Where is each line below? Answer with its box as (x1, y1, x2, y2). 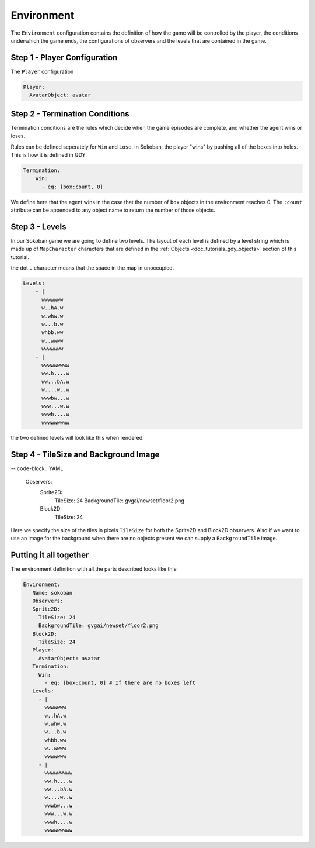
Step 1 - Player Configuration (10, 53, 118, 63)
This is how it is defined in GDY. (10, 151, 87, 158)
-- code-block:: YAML (10, 465, 64, 472)
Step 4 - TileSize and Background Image (10, 449, 160, 459)
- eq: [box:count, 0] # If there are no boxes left (44, 679, 195, 686)
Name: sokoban (32, 590, 73, 596)
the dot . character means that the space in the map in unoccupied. (10, 264, 174, 271)
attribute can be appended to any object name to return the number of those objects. (10, 206, 215, 213)
